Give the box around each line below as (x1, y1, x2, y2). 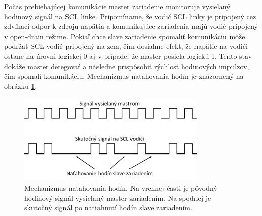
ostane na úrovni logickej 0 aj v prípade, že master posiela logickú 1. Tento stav (4, 50, 252, 61)
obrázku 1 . (4, 80, 37, 91)
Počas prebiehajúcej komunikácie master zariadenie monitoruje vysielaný (4, 1, 231, 11)
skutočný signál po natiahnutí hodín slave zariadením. (24, 202, 192, 213)
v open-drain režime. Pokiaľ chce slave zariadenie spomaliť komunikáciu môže (4, 30, 245, 41)
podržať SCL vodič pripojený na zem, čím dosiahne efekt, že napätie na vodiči (4, 41, 248, 51)
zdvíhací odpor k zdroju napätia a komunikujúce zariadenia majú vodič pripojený (4, 21, 258, 32)
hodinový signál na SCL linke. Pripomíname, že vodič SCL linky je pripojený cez (4, 11, 256, 21)
